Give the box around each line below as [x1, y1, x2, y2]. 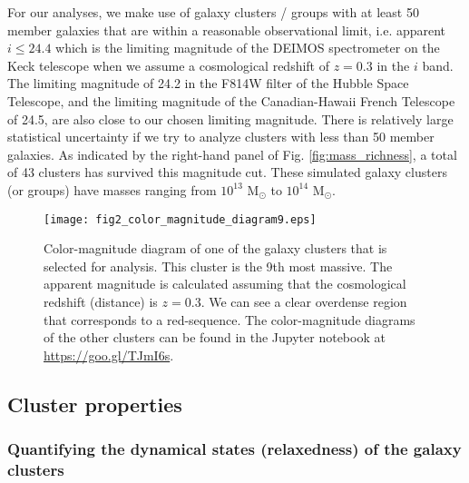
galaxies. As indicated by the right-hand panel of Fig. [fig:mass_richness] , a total [7, 144, 457, 163]
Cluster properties [7, 389, 182, 418]
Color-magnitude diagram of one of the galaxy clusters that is [44, 239, 387, 258]
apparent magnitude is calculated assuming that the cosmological [44, 274, 406, 293]
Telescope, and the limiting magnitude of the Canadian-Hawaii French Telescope [7, 91, 455, 110]
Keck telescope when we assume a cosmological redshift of [7, 55, 330, 74]
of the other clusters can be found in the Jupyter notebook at [44, 328, 386, 347]
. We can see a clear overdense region [200, 291, 407, 310]
